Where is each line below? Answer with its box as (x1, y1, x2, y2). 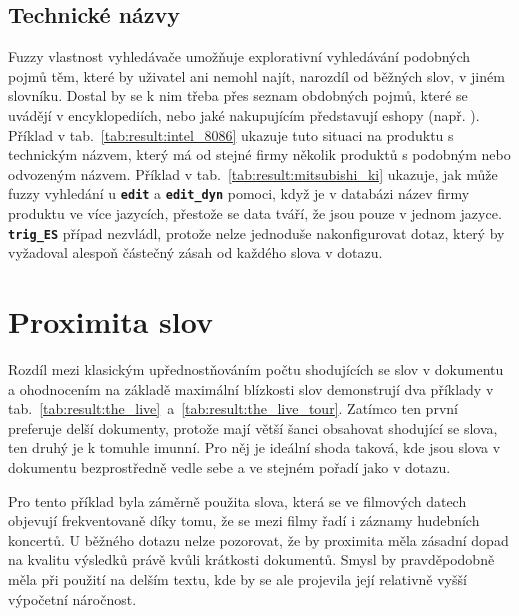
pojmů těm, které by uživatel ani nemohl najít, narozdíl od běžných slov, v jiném (8, 65, 505, 86)
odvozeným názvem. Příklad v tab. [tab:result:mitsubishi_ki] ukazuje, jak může (8, 163, 498, 184)
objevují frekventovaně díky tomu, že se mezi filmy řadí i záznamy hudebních (8, 510, 480, 531)
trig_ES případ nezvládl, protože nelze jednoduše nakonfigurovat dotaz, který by (8, 222, 505, 243)
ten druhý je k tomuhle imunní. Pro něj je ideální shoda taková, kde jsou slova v (8, 437, 501, 458)
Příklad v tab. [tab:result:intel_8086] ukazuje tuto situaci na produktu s (8, 124, 454, 145)
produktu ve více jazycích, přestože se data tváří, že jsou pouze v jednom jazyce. (8, 203, 502, 224)
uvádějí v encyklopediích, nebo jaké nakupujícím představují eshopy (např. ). (8, 104, 480, 125)
